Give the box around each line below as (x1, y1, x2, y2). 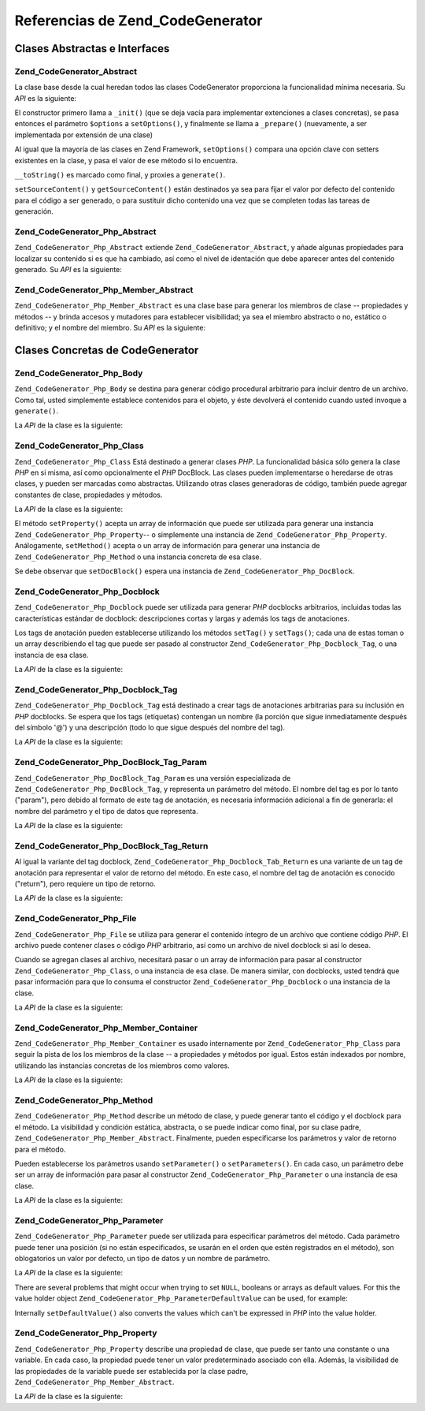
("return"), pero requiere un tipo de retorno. (14, 879, 157, 889)
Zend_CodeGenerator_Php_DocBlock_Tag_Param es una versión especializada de (14, 773, 291, 782)
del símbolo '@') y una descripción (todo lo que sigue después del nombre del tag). (14, 722, 286, 733)
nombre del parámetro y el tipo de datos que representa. (14, 806, 198, 816)
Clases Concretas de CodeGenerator (14, 343, 199, 356)
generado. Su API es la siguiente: (14, 265, 122, 274)
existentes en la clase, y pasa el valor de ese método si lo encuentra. (14, 155, 238, 165)
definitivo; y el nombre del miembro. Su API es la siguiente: (14, 323, 206, 333)
